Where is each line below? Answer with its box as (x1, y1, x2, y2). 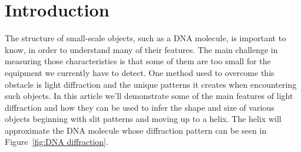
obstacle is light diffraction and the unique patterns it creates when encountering (5, 78, 297, 90)
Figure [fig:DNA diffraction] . (5, 136, 108, 148)
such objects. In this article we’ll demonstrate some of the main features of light (5, 90, 293, 102)
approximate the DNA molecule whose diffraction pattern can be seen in (5, 124, 267, 136)
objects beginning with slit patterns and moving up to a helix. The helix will (5, 113, 282, 125)
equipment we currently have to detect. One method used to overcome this (5, 66, 274, 78)
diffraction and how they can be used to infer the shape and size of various (5, 101, 274, 113)
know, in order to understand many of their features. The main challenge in (5, 43, 278, 55)
